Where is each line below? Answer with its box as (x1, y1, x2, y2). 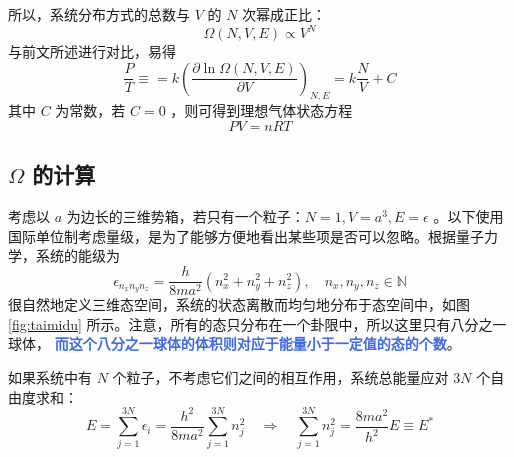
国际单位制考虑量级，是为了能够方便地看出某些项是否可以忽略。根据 (8, 225, 456, 246)
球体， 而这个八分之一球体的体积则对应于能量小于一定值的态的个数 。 (8, 333, 461, 354)
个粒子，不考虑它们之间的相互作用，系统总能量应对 (112, 366, 449, 387)
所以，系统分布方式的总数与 (8, 4, 190, 24)
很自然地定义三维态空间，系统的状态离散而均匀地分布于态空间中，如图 (8, 294, 470, 315)
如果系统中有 (8, 366, 92, 387)
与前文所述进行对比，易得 (8, 41, 176, 62)
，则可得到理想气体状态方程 (170, 100, 353, 121)
